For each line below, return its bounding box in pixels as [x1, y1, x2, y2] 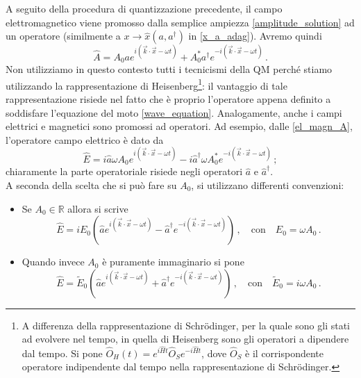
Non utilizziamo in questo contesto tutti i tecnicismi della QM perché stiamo [6, 62, 333, 76]
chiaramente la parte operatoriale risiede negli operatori [6, 164, 243, 179]
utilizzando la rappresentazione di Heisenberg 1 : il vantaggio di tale [6, 76, 287, 92]
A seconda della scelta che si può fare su [6, 177, 177, 192]
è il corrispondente [245, 345, 324, 360]
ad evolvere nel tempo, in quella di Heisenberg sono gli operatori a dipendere [22, 331, 349, 346]
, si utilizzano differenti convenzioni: [191, 177, 344, 192]
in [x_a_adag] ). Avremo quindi [188, 28, 322, 43]
